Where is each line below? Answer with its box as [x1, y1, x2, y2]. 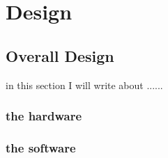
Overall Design [6, 45, 114, 66]
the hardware [6, 107, 82, 125]
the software [6, 139, 76, 156]
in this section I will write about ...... [6, 77, 163, 92]
